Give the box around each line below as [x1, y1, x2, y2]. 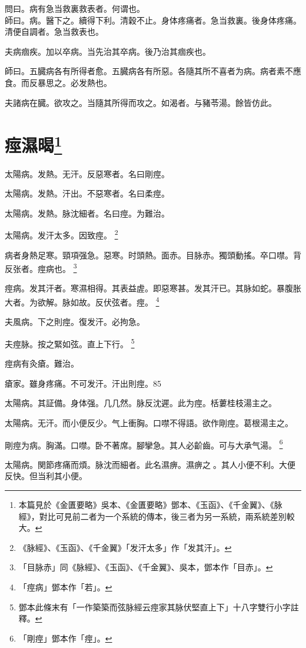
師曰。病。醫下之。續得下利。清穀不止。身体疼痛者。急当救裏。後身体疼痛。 [5, 14, 301, 26]
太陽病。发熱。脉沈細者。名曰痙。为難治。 [5, 207, 169, 219]
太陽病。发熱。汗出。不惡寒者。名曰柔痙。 [5, 187, 169, 200]
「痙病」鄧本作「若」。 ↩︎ [18, 580, 112, 593]
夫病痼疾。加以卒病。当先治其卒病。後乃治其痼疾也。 [5, 45, 211, 57]
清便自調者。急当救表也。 [5, 25, 104, 38]
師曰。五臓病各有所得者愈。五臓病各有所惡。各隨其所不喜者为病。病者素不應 [5, 65, 301, 77]
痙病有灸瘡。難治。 [5, 357, 79, 370]
